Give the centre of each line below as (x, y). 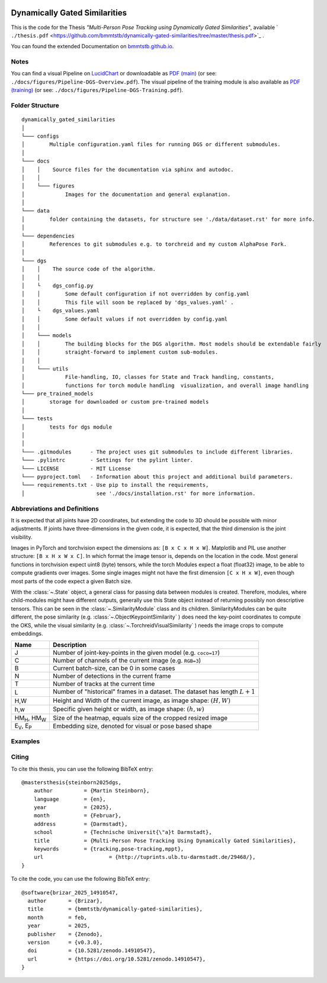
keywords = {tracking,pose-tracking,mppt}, (109, 849)
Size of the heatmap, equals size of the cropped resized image (140, 718)
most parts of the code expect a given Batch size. (72, 581)
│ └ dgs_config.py (57, 286)
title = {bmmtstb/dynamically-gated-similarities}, (115, 909)
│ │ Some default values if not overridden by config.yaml (125, 319)
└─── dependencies (48, 236)
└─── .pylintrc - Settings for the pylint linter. (108, 460)
